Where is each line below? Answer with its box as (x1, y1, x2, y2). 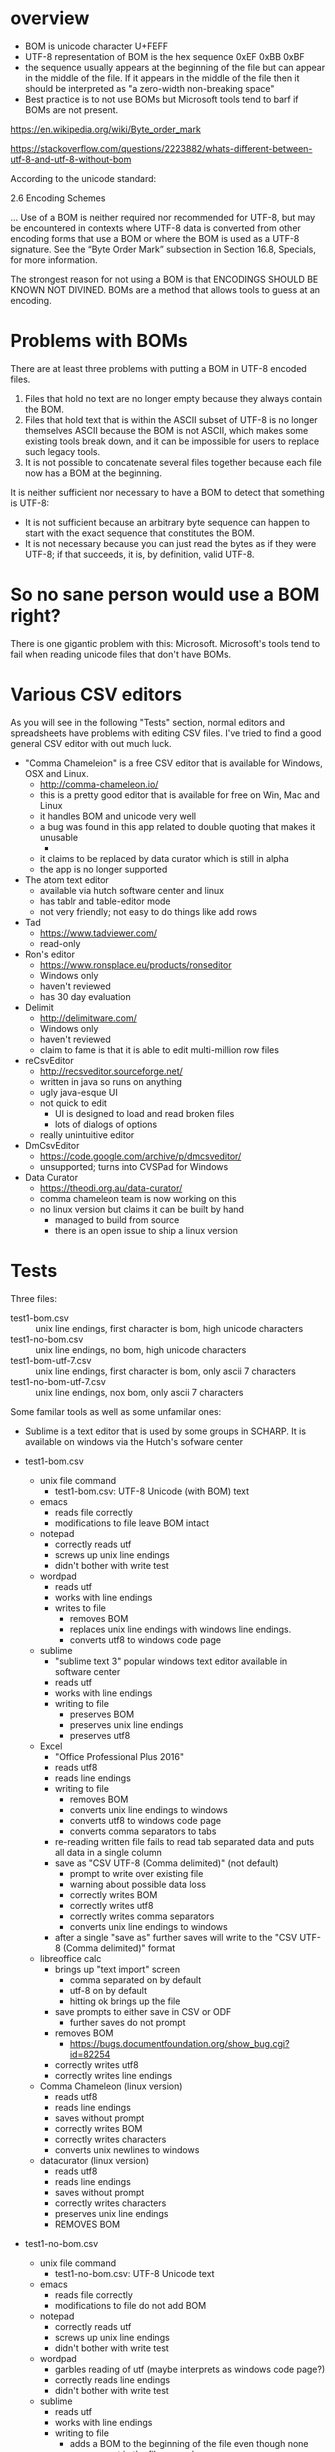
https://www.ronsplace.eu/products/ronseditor (39, 958, 232, 971)
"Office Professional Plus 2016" (54, 1750, 185, 1762)
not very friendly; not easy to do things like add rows (39, 905, 258, 917)
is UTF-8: (10, 497, 50, 509)
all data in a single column (54, 1846, 162, 1858)
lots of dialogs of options (54, 1118, 158, 1130)
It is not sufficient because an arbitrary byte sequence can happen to (24, 516, 310, 528)
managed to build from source (54, 1213, 180, 1226)
